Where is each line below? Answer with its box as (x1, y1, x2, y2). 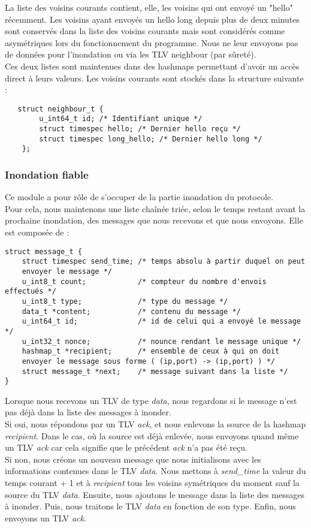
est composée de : (5, 226, 70, 239)
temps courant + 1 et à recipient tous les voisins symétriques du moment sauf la (5, 476, 300, 488)
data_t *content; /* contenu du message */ (22, 307, 241, 316)
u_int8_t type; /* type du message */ (22, 297, 228, 306)
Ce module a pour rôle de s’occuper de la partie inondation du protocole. (5, 191, 273, 203)
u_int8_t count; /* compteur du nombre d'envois (22, 277, 267, 286)
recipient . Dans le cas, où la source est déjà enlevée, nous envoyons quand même (5, 429, 299, 442)
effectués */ (5, 287, 56, 296)
